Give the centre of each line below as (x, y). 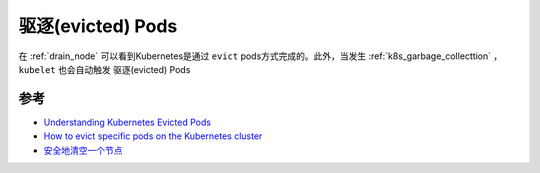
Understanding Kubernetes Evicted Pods (127, 122)
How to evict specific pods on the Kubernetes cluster (153, 136)
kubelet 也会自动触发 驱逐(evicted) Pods (104, 69)
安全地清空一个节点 (83, 150)
